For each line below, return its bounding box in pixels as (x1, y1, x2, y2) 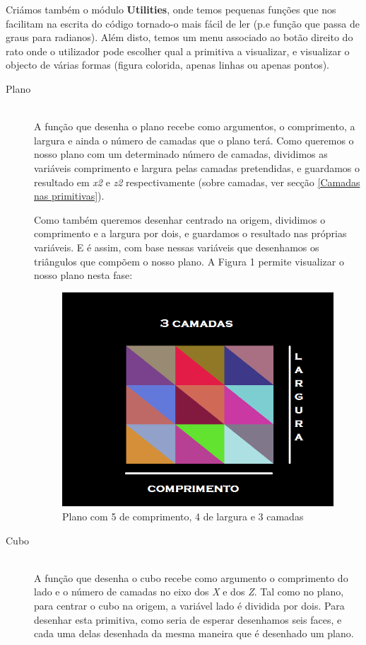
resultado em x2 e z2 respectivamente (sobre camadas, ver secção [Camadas (34, 174, 360, 189)
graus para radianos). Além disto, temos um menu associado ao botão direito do (6, 30, 353, 45)
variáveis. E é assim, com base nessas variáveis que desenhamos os (34, 239, 319, 254)
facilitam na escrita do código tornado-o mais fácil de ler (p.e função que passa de (6, 16, 360, 30)
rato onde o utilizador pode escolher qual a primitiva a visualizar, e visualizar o (6, 43, 350, 58)
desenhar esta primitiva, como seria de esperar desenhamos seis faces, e (34, 612, 342, 627)
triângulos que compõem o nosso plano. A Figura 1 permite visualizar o (34, 253, 344, 268)
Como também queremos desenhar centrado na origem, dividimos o (34, 212, 326, 227)
